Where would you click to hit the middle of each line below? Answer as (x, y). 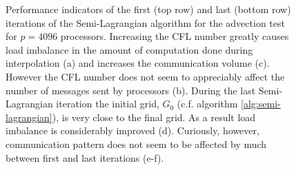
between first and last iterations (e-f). (85, 157)
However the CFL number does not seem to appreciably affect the (145, 76)
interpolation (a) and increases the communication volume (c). (138, 63)
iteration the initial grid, (108, 104)
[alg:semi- (261, 104)
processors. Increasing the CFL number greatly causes (175, 36)
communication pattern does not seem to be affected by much (136, 144)
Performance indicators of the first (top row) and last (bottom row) (148, 9)
